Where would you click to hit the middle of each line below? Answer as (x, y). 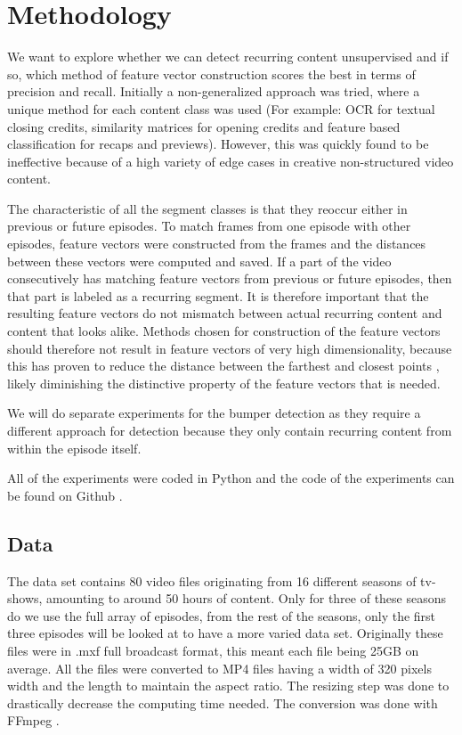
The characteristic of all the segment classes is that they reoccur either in (207, 208)
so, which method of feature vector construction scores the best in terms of (211, 73)
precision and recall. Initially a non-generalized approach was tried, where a (214, 91)
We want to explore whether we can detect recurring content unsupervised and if (228, 57)
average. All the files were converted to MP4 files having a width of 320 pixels (219, 668)
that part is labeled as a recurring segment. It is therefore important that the (218, 295)
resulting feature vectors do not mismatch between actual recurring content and (225, 313)
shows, (25, 598)
